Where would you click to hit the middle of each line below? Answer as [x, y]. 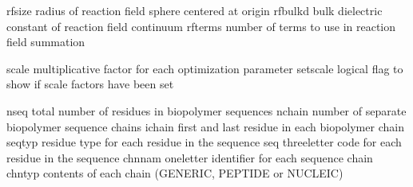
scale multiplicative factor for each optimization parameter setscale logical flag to [205, 68]
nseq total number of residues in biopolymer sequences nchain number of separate [206, 110]
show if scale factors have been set [90, 84]
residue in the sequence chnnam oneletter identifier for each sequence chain [190, 157]
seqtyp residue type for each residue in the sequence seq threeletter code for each [204, 142]
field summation [46, 42]
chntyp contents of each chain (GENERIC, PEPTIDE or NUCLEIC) [175, 173]
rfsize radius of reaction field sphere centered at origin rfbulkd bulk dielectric [195, 10]
